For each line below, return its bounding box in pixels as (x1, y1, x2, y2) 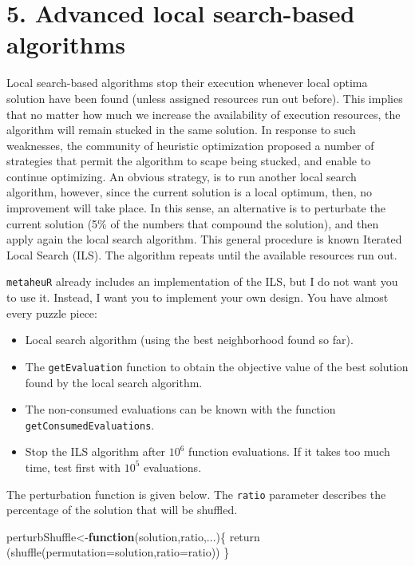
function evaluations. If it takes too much (188, 443, 390, 460)
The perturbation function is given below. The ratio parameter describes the (6, 485, 386, 502)
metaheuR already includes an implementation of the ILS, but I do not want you (6, 273, 398, 290)
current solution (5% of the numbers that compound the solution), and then (6, 215, 379, 232)
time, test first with (25, 458, 121, 475)
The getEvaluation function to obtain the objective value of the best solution (25, 358, 409, 374)
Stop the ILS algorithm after (25, 443, 166, 460)
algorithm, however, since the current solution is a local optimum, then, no (6, 184, 373, 200)
